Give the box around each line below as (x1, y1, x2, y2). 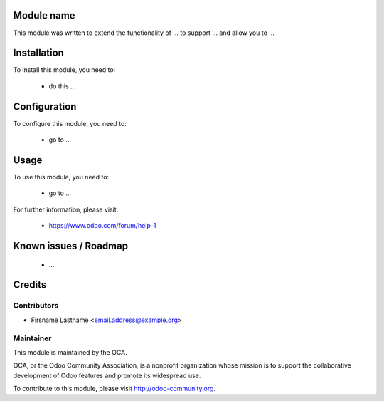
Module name (13, 9, 75, 21)
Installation (13, 47, 64, 59)
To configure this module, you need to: (13, 119, 127, 127)
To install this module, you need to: (13, 66, 116, 74)
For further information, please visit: (13, 205, 119, 214)
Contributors (13, 301, 59, 311)
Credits (13, 278, 47, 291)
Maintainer (13, 333, 52, 343)
